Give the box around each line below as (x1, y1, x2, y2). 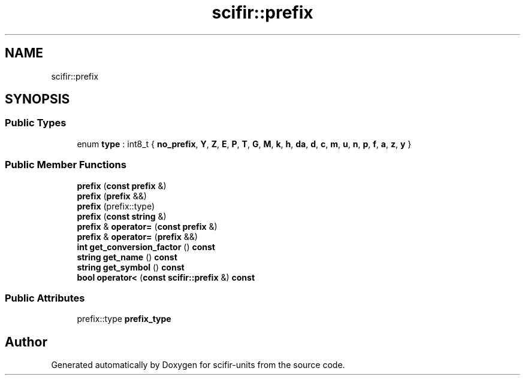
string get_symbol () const (77, 262, 185, 272)
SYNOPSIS (5, 92, 70, 107)
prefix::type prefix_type (77, 314, 171, 324)
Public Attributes (5, 291, 85, 304)
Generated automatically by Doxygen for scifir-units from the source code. (51, 360, 345, 370)
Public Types (5, 117, 67, 129)
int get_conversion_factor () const (77, 241, 215, 252)
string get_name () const (77, 251, 177, 262)
